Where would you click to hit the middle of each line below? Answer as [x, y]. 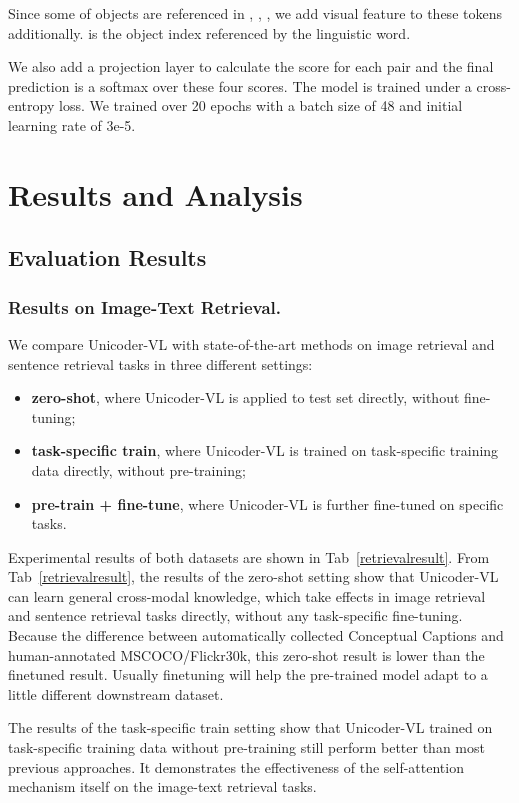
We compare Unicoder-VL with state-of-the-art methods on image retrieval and [251, 343]
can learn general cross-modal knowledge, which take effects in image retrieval [247, 595]
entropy [31, 105]
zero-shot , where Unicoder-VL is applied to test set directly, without [245, 397]
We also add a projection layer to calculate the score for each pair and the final [251, 66]
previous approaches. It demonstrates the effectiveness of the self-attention [236, 766]
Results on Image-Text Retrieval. [144, 306]
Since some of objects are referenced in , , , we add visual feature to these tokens [255, 13]
